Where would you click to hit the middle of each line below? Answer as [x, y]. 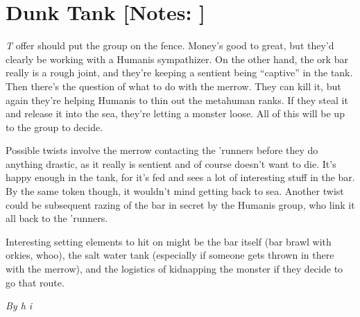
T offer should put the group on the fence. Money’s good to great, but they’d [170, 45]
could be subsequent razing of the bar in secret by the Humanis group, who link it [180, 204]
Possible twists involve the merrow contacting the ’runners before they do [162, 150]
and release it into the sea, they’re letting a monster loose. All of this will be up [175, 113]
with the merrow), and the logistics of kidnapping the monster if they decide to [174, 269]
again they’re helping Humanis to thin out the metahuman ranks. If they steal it [177, 100]
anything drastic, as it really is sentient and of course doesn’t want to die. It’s [171, 163]
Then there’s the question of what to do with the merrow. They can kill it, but [173, 86]
